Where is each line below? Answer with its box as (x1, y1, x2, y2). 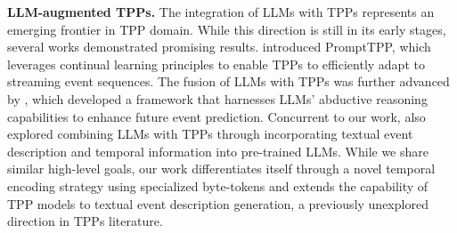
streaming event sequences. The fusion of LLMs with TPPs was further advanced (7, 72, 450, 91)
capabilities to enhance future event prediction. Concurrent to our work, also (7, 107, 426, 125)
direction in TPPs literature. (7, 212, 163, 230)
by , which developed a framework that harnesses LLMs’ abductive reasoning (7, 89, 428, 108)
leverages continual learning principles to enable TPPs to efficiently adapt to (7, 54, 425, 73)
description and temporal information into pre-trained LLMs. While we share (7, 141, 429, 160)
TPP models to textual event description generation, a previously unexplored (7, 194, 428, 213)
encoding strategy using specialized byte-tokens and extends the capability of (7, 176, 428, 195)
